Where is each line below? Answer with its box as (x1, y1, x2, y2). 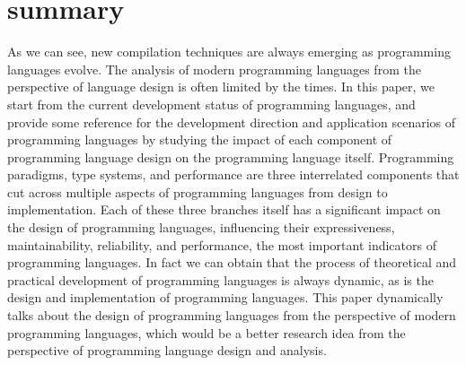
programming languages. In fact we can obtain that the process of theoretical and (7, 253, 457, 272)
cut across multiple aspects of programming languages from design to (7, 182, 388, 201)
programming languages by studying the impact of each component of (7, 130, 392, 149)
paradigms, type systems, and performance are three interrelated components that (7, 165, 460, 184)
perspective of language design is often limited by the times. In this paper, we (7, 77, 435, 96)
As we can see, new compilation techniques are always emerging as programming (7, 42, 451, 61)
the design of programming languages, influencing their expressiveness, (7, 218, 395, 237)
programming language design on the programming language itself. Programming (7, 147, 454, 166)
